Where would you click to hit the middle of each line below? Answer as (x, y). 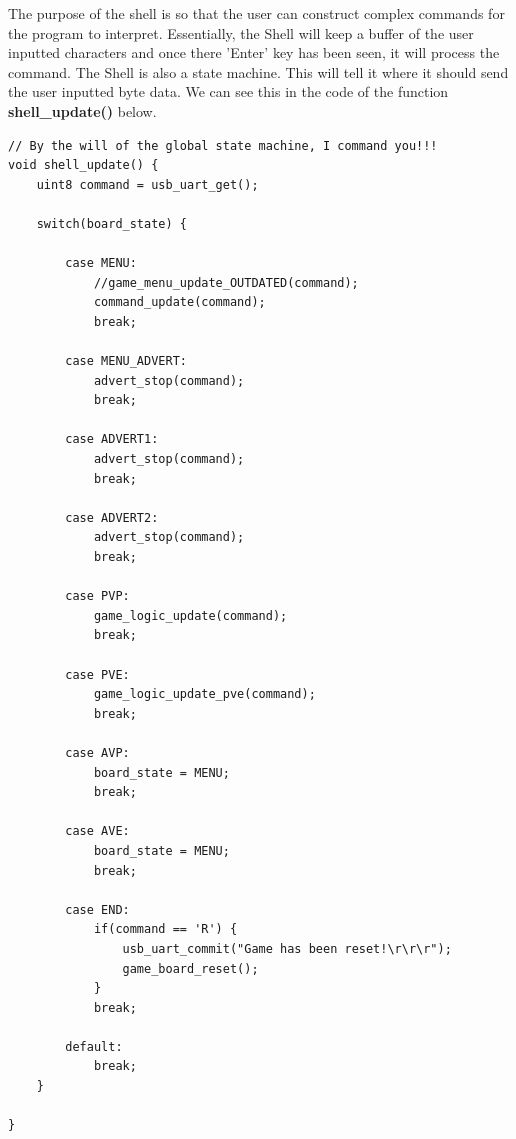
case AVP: (97, 752)
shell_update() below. (82, 110)
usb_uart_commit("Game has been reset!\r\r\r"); (287, 948)
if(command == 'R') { (165, 929)
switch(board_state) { (111, 223)
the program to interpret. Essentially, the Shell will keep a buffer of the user (241, 32)
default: (94, 1046)
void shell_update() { (83, 165)
